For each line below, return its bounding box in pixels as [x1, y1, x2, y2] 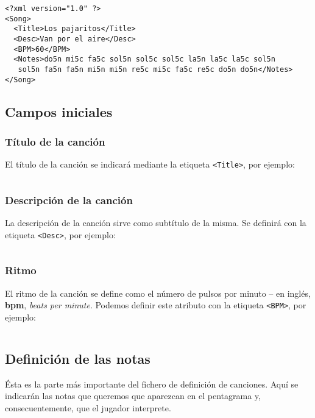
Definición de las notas [5, 349, 150, 367]
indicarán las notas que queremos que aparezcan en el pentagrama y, [5, 389, 261, 402]
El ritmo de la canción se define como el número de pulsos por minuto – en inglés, [5, 286, 311, 299]
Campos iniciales [5, 102, 113, 121]
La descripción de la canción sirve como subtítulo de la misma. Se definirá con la [5, 216, 306, 229]
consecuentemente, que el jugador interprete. [5, 401, 171, 414]
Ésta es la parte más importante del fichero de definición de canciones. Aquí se [5, 377, 299, 390]
